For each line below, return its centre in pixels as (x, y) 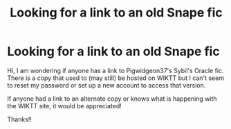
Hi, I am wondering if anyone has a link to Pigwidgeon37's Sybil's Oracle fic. (115, 70)
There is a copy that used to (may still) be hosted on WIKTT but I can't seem (116, 78)
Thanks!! (20, 119)
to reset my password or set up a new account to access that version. (107, 85)
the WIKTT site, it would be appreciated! (65, 106)
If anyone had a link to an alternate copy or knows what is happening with (112, 99)
